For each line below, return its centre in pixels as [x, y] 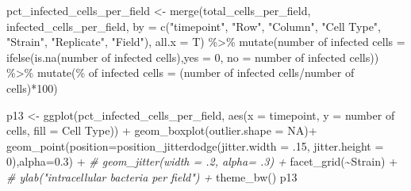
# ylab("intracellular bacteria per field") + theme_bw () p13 [152, 176]
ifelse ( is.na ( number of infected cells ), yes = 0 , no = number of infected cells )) [193, 57]
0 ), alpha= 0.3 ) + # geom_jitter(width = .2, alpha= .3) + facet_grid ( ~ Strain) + [202, 161]
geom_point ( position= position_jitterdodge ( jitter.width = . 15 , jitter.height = [195, 145]
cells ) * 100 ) [32, 88]
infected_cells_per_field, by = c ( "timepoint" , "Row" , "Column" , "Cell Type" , [194, 26]
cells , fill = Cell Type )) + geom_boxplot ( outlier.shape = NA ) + [162, 130]
